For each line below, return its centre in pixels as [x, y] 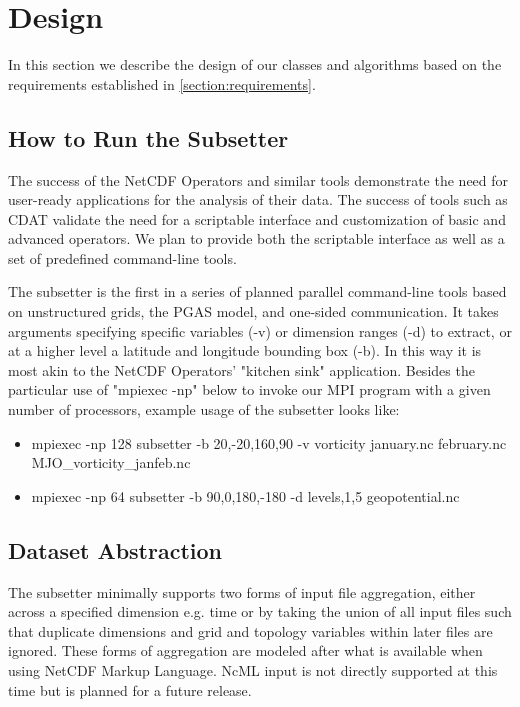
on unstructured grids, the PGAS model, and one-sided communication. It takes [253, 311]
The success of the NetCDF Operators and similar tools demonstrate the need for [258, 179]
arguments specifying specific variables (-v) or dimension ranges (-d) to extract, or [260, 330]
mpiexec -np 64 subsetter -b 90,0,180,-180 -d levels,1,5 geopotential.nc [245, 495]
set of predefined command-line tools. [122, 257]
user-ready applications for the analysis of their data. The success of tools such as [258, 199]
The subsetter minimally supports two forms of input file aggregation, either [242, 591]
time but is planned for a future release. [130, 689]
